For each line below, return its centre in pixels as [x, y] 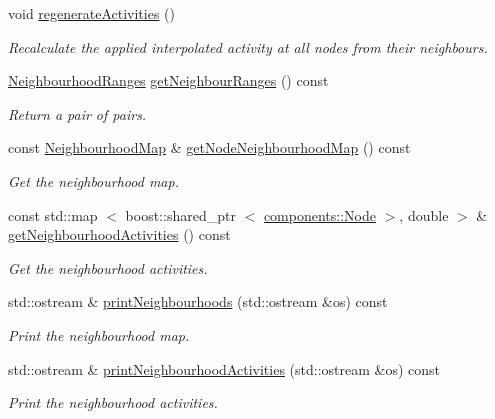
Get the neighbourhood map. [93, 180]
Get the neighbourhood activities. [108, 267]
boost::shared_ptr [180, 214]
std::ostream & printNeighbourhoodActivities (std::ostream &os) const [224, 368]
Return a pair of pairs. [77, 113]
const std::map [53, 214]
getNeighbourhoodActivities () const [119, 234]
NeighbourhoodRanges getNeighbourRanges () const [168, 80]
